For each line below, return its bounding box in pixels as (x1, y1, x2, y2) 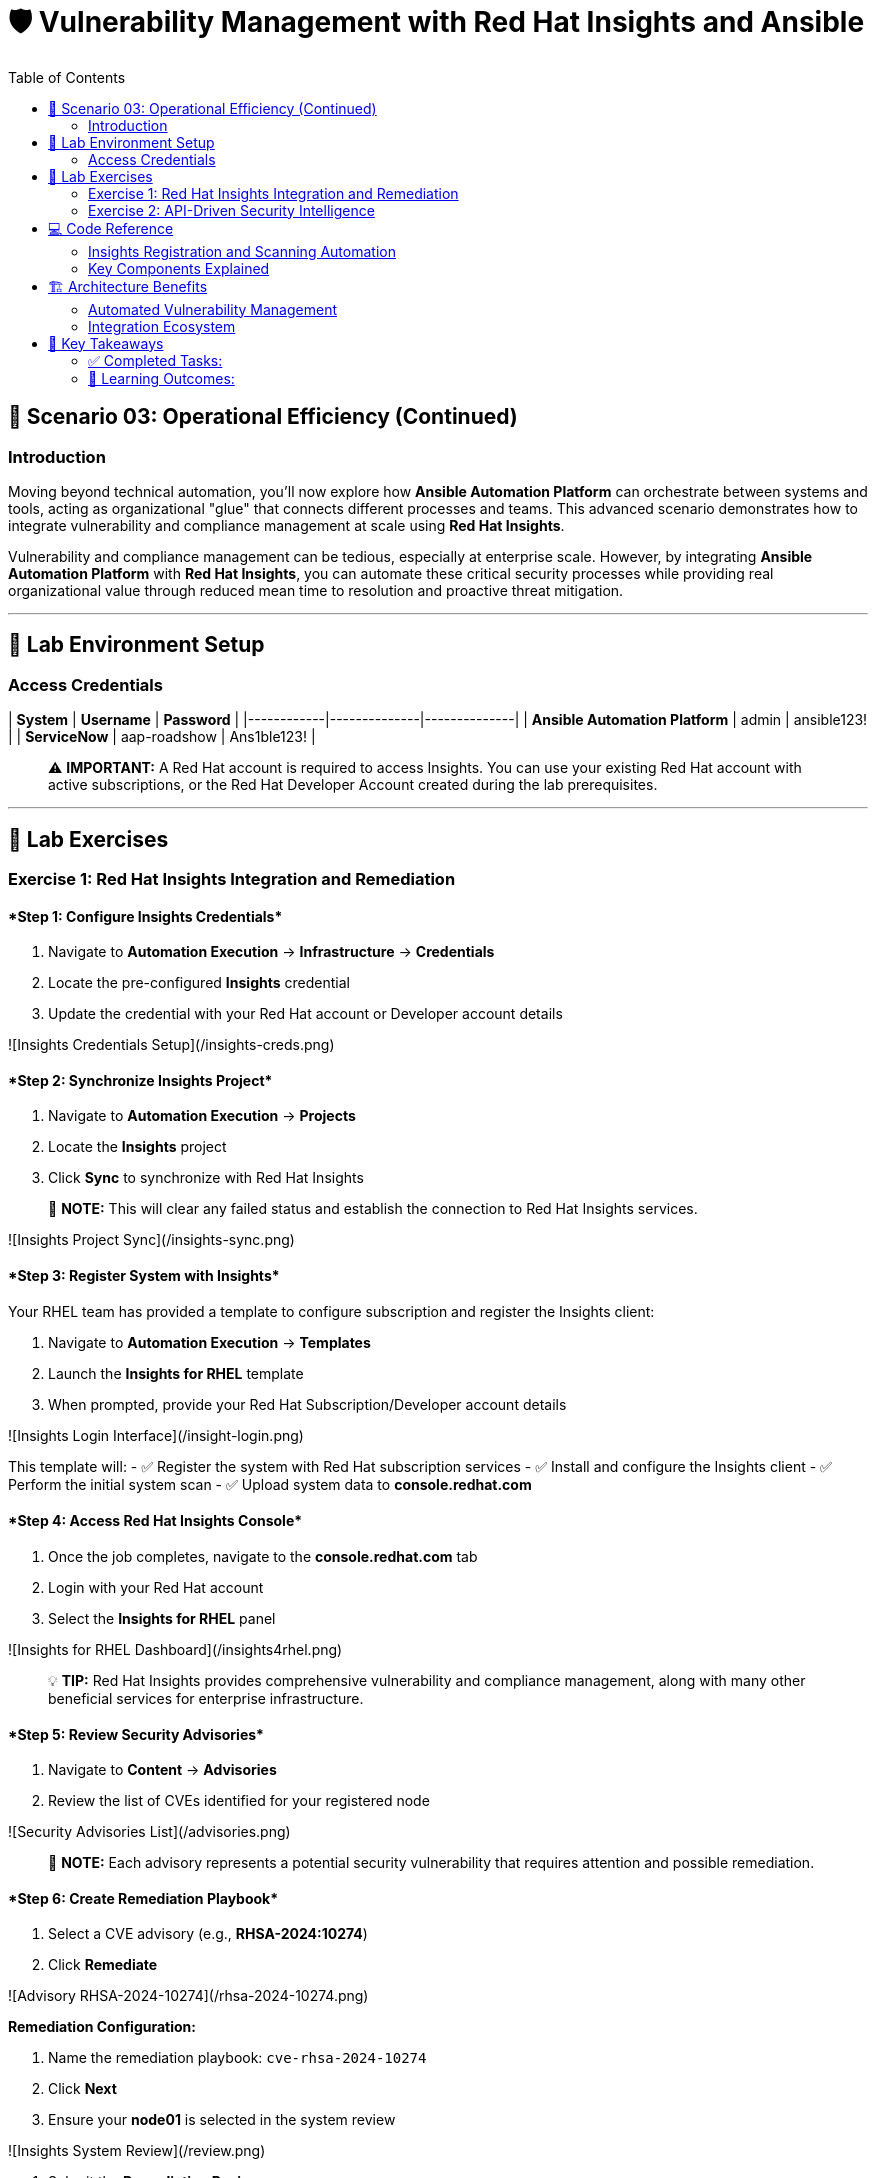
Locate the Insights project (48, 1138, 227, 1156)
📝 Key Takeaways (48, 334, 164, 352)
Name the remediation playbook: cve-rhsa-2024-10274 (48, 2049, 427, 2067)
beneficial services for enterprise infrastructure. (48, 1689, 364, 1707)
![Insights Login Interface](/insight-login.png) (8, 1426, 304, 1444)
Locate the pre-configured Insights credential (48, 974, 350, 992)
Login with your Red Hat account (48, 1578, 264, 1596)
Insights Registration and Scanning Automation (88, 242, 396, 260)
